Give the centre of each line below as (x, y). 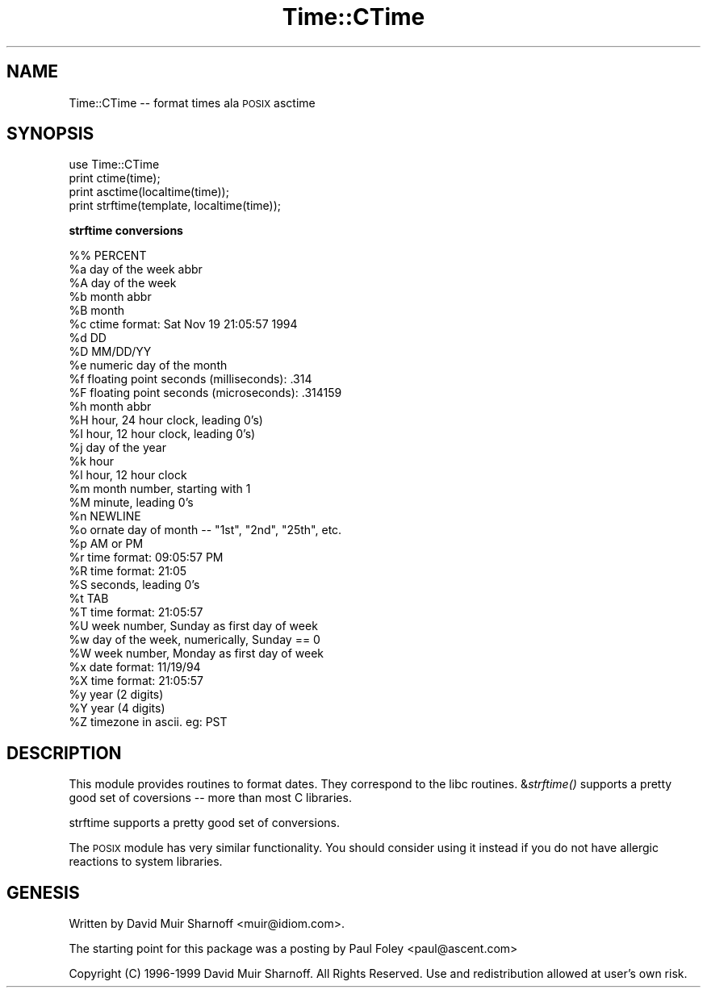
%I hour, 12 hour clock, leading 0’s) (162, 434)
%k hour (91, 461)
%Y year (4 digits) (117, 708)
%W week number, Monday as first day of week (196, 654)
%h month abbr (110, 407)
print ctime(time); (115, 178)
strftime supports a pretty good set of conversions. (204, 823)
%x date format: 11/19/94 (135, 667)
